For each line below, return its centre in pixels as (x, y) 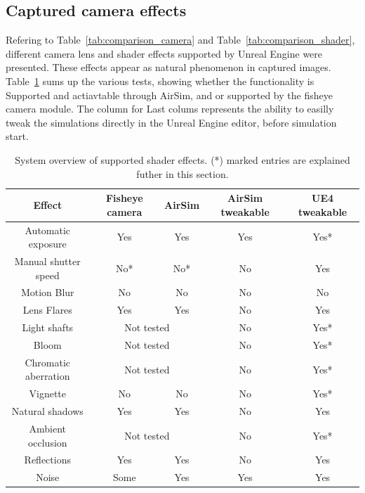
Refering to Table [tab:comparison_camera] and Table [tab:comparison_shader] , (180, 40)
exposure (47, 244)
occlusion (47, 442)
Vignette (48, 393)
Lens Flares (47, 310)
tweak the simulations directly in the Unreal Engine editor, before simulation (171, 122)
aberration (48, 376)
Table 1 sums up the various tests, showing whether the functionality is (160, 81)
